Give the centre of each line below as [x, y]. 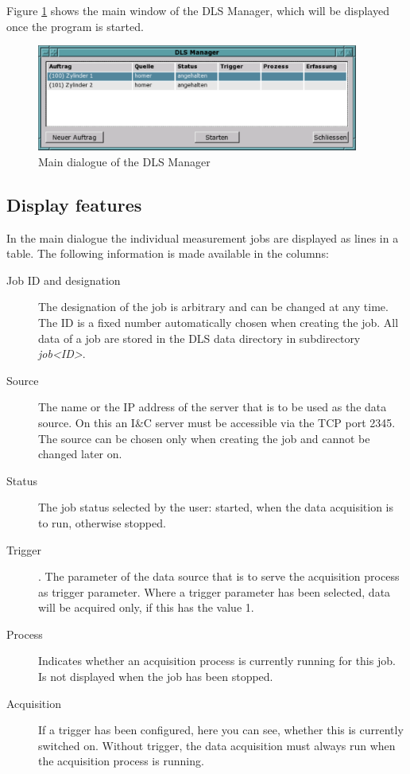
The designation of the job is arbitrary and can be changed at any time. [213, 307]
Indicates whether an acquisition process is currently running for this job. [217, 661]
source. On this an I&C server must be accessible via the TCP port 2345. [217, 422]
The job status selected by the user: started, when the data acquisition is [216, 507]
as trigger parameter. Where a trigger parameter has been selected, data [215, 591]
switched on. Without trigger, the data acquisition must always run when [217, 745]
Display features [74, 204]
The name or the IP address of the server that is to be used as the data [213, 407]
